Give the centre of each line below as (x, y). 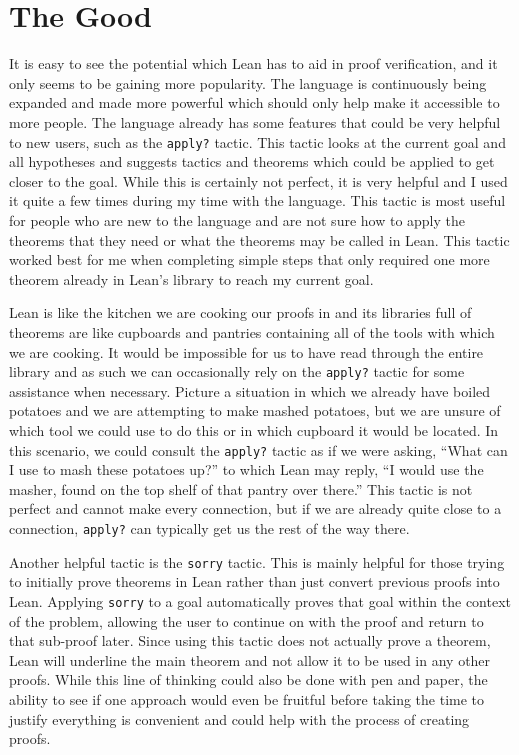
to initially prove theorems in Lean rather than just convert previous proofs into (254, 581)
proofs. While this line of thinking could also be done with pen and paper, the (248, 679)
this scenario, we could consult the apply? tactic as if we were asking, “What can (258, 449)
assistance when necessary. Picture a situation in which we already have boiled (250, 390)
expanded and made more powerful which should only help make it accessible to (254, 102)
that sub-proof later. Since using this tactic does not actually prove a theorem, (250, 640)
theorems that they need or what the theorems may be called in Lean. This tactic (259, 239)
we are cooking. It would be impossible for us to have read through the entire (246, 351)
